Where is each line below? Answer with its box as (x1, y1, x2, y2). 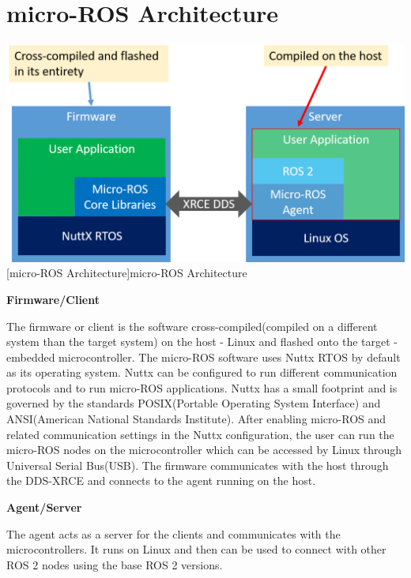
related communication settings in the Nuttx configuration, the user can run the (6, 426, 394, 442)
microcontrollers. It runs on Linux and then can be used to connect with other (6, 541, 386, 557)
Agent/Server (6, 499, 82, 516)
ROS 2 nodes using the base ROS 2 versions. (6, 556, 223, 572)
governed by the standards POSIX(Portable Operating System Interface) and (6, 395, 381, 411)
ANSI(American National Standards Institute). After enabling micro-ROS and (6, 411, 386, 427)
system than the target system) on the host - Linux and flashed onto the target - (6, 333, 398, 350)
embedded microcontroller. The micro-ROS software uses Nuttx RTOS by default (6, 348, 401, 365)
